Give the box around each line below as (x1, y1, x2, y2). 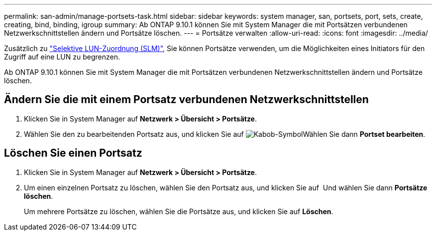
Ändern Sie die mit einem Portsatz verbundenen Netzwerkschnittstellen (4, 93, 369, 106)
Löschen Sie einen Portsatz (4, 147, 142, 160)
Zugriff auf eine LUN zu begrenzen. (4, 53, 120, 61)
